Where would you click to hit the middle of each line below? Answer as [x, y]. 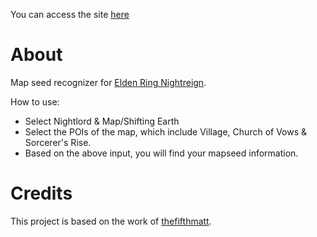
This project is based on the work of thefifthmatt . [111, 221]
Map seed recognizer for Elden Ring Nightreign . [108, 82]
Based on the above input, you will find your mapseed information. [161, 153]
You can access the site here [70, 14]
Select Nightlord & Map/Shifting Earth [102, 121]
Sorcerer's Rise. [58, 142]
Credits [41, 193]
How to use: [35, 101]
